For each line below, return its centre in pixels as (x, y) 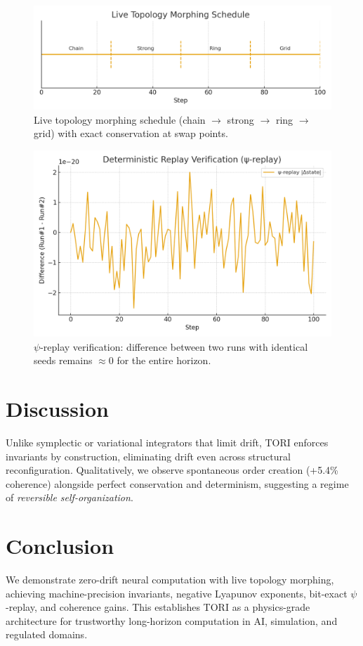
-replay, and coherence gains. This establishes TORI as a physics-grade (158, 607)
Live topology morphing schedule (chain (120, 119)
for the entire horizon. (164, 360)
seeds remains (63, 360)
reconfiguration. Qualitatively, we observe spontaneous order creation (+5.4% (172, 470)
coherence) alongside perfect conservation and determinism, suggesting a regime (177, 483)
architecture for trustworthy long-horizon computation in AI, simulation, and (172, 620)
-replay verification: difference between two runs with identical (174, 346)
